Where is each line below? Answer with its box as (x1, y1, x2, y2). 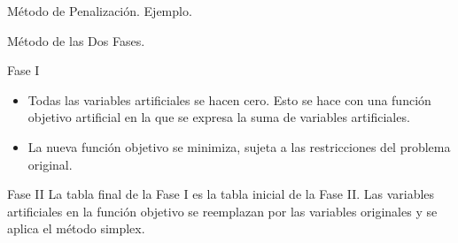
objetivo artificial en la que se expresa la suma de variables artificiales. (27, 108, 410, 126)
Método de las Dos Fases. (7, 31, 145, 49)
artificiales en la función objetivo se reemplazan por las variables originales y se (7, 201, 438, 220)
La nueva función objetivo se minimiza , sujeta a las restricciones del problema (27, 137, 451, 156)
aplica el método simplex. (7, 219, 145, 238)
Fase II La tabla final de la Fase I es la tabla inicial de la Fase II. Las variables (7, 185, 435, 203)
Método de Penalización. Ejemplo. (7, 2, 192, 19)
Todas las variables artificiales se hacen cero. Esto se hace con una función (27, 90, 431, 109)
